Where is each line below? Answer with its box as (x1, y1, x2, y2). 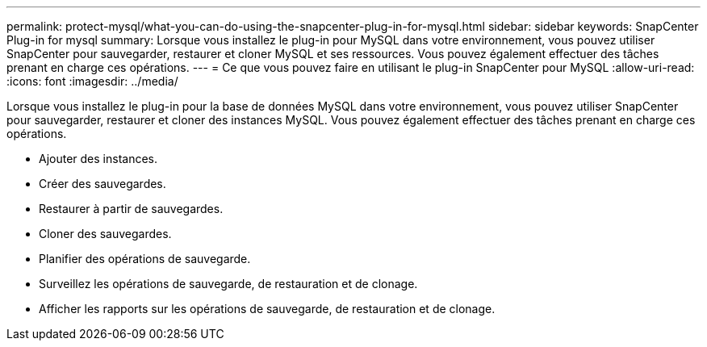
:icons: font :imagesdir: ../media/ (6, 74, 178, 88)
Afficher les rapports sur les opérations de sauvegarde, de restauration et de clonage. (39, 302, 496, 316)
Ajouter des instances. (39, 152, 158, 165)
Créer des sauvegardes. (39, 177, 166, 190)
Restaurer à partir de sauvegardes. (39, 202, 224, 215)
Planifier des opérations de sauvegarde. (39, 252, 251, 265)
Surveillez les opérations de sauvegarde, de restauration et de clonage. (39, 277, 418, 291)
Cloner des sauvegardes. (39, 227, 172, 240)
